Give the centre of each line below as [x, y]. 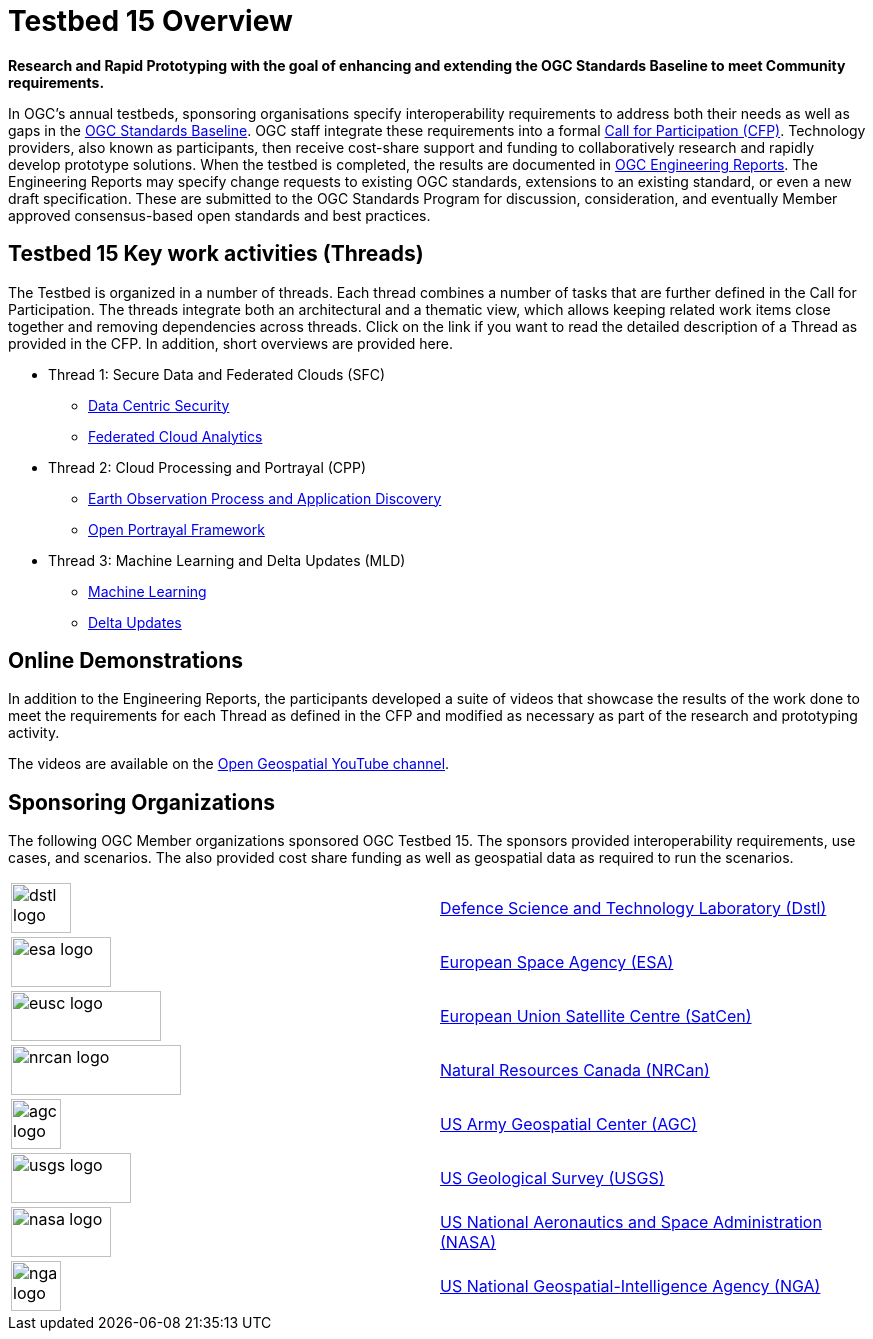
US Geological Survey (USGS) [552, 1178]
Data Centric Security [159, 405]
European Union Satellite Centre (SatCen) [596, 1016]
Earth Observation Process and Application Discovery [265, 498]
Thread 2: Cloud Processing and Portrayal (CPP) [207, 467]
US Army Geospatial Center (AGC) [569, 1124]
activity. [34, 733]
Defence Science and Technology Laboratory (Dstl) [633, 908]
